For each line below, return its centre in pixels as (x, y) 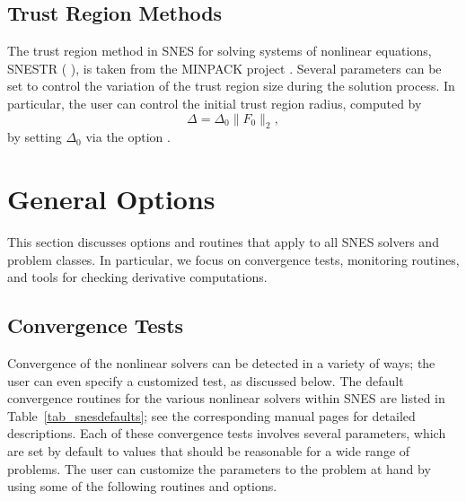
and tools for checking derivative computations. (137, 277)
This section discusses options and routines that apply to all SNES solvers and (223, 242)
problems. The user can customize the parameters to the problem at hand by (219, 468)
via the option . (128, 137)
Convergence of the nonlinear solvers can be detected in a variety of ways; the (221, 363)
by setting (35, 137)
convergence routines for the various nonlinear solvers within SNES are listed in (226, 398)
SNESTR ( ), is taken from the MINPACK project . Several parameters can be (224, 68)
